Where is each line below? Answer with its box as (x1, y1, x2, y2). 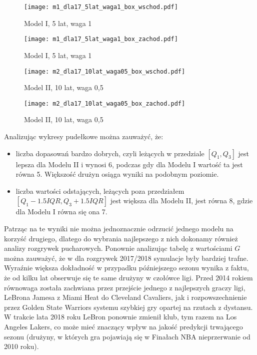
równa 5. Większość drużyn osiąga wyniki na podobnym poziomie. (15, 169, 219, 179)
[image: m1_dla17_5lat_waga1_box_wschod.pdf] (24, 4, 178, 11)
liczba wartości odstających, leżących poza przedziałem (15, 185, 184, 196)
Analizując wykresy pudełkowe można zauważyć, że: (4, 131, 163, 141)
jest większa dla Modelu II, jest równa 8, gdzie (110, 195, 253, 206)
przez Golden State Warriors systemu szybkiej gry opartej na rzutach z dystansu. (4, 301, 253, 312)
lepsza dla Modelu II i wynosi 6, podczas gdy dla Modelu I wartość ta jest (15, 159, 243, 169)
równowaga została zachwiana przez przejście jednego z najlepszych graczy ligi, (4, 282, 245, 292)
